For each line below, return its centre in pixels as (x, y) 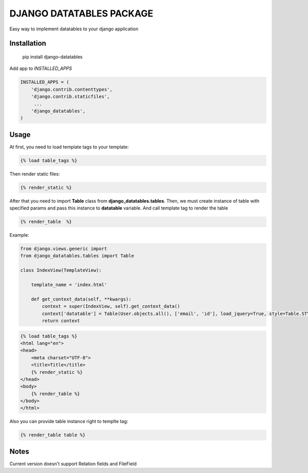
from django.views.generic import (64, 249)
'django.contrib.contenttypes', (72, 89)
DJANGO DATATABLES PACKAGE (81, 13)
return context (61, 321)
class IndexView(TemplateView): (61, 270)
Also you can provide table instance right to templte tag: (69, 422)
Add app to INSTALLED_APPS (41, 68)
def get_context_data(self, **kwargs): (81, 299)
